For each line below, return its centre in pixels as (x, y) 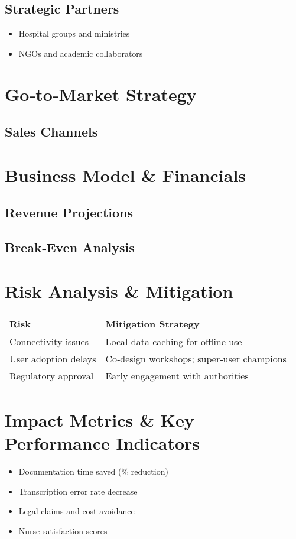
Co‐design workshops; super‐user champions (196, 358)
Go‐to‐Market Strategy (101, 94)
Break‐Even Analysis (70, 247)
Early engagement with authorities (177, 375)
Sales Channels (51, 131)
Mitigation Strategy (152, 323)
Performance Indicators (102, 442)
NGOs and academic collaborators (81, 53)
